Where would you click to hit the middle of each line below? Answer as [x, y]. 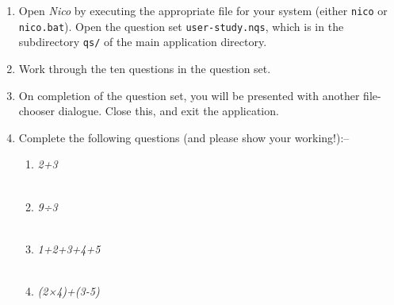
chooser [37, 111]
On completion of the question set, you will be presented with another [189, 95]
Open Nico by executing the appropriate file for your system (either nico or [203, 10]
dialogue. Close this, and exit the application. [168, 111]
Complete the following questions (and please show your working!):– [184, 137]
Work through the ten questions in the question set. [145, 68]
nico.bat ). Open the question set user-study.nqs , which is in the [181, 26]
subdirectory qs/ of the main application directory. [143, 42]
